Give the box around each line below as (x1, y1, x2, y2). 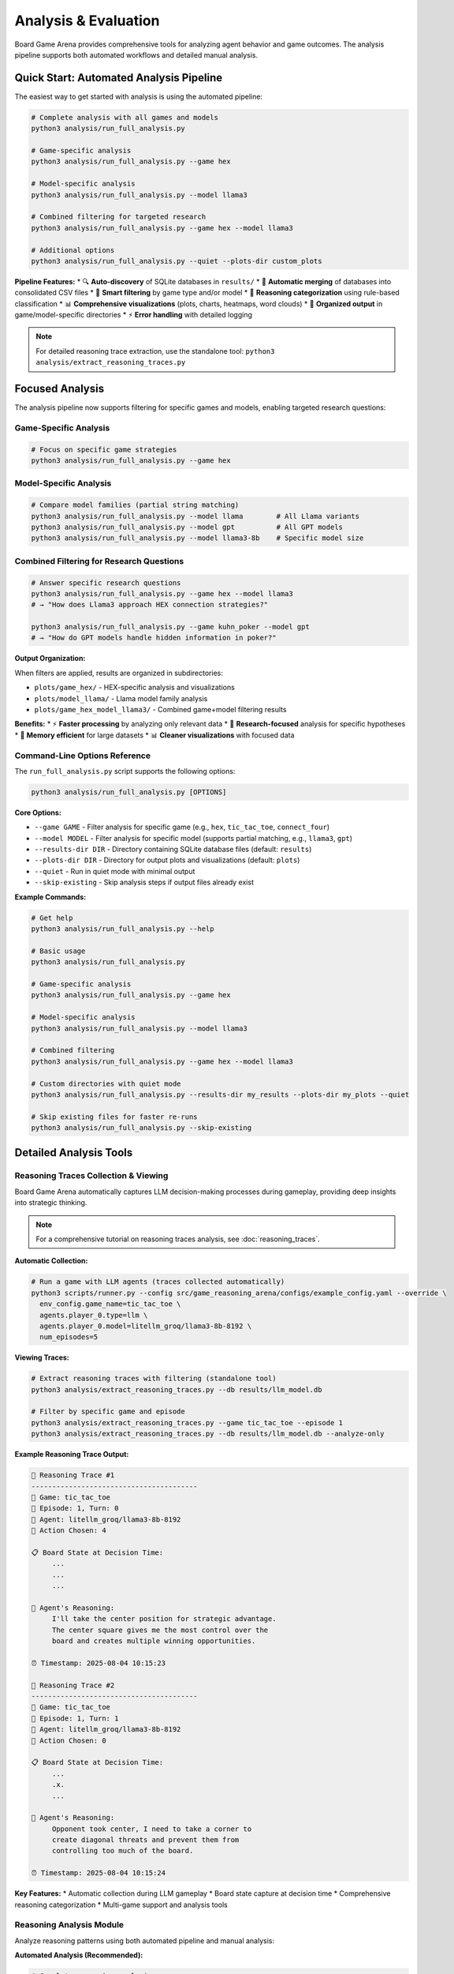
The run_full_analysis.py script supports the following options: (14, 766, 236, 775)
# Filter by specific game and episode (31, 1407, 185, 1417)
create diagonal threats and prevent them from (51, 1836, 240, 1845)
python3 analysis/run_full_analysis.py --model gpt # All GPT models (31, 523, 343, 531)
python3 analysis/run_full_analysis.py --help (31, 925, 214, 933)
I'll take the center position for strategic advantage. (51, 1615, 277, 1623)
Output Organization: (14, 654, 86, 663)
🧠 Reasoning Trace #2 (31, 1680, 115, 1690)
